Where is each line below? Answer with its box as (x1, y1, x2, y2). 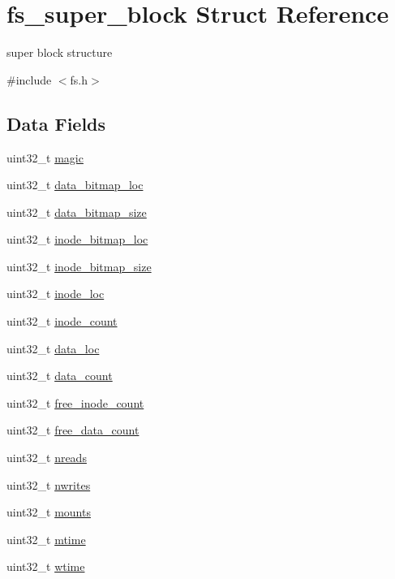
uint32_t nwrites (6, 476, 91, 493)
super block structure (6, 44, 113, 61)
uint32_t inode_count (6, 313, 118, 330)
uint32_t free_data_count (6, 421, 140, 439)
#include (6, 71, 52, 88)
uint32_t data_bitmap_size (6, 203, 147, 220)
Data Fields (6, 110, 106, 136)
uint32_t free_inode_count (6, 394, 144, 411)
